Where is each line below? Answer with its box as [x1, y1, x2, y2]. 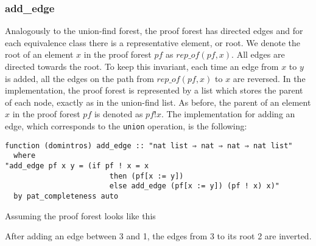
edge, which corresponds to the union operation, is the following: [5, 119, 247, 132]
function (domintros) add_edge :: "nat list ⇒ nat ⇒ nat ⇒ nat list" [5, 141, 293, 150]
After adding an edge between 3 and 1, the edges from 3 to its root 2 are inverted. [5, 230, 312, 242]
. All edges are [231, 48, 285, 61]
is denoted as [94, 108, 143, 120]
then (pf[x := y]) [109, 171, 184, 180]
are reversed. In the [233, 72, 306, 84]
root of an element [5, 48, 74, 61]
